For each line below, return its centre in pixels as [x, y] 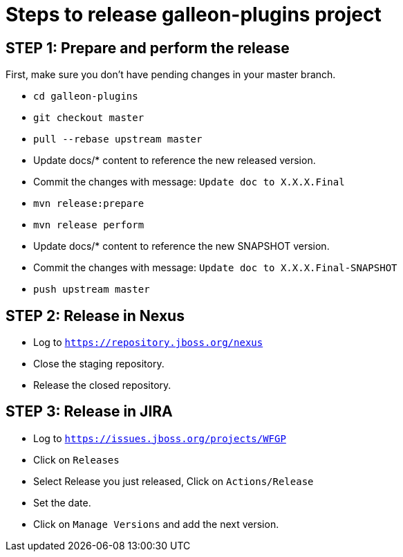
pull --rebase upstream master [118, 139]
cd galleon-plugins [86, 97]
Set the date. [62, 502]
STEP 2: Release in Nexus [95, 316]
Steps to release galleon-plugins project [194, 15]
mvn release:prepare [89, 204]
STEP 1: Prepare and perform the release [148, 48]
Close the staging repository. [99, 364]
